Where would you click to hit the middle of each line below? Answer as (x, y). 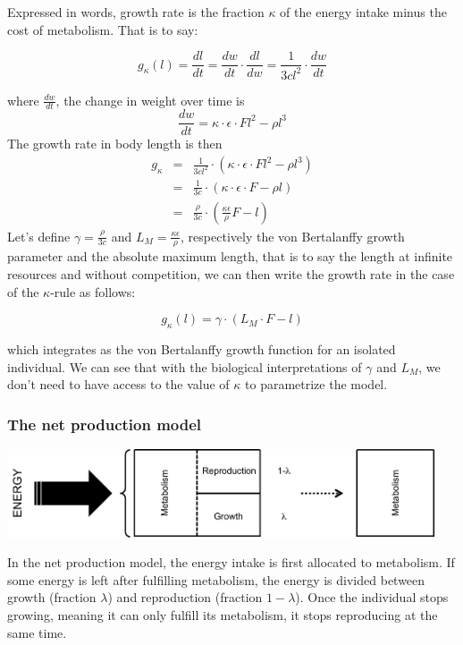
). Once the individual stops (372, 597)
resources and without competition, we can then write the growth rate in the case (231, 273)
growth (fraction (52, 597)
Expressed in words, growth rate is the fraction (136, 12)
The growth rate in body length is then (115, 144)
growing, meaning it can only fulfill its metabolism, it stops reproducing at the (223, 615)
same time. (37, 632)
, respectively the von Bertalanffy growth (293, 236)
